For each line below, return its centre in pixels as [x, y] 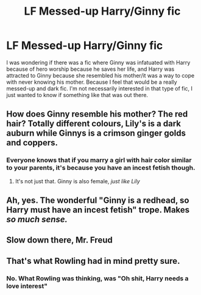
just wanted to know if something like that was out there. [77, 95]
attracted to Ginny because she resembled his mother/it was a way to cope [100, 75]
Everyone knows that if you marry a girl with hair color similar [99, 160]
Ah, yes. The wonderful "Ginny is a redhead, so [98, 201]
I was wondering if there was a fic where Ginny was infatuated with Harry [98, 62]
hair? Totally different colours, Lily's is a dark [94, 124]
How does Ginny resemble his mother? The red [97, 114]
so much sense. [37, 220]
